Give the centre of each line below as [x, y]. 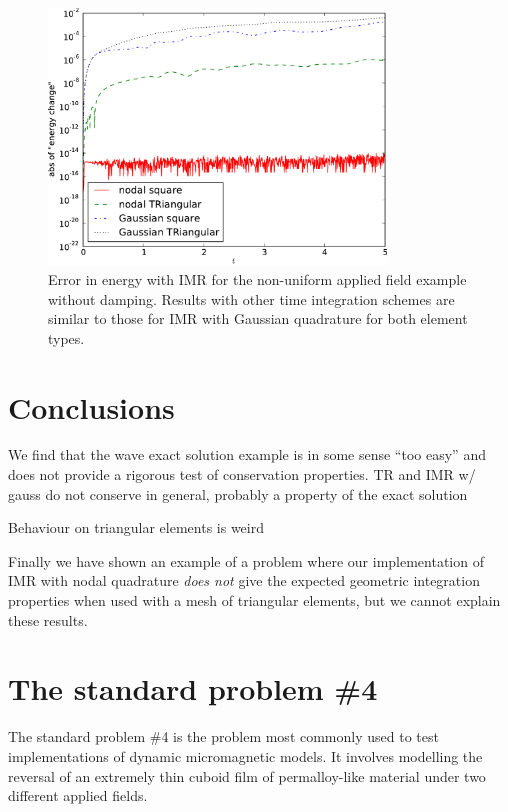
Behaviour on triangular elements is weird [136, 527]
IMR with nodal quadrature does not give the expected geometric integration [244, 580]
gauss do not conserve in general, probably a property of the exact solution [238, 493]
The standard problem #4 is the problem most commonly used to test [223, 736]
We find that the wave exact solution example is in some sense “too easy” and [247, 454]
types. [66, 337]
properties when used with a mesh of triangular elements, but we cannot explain [254, 600]
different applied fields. [78, 795]
